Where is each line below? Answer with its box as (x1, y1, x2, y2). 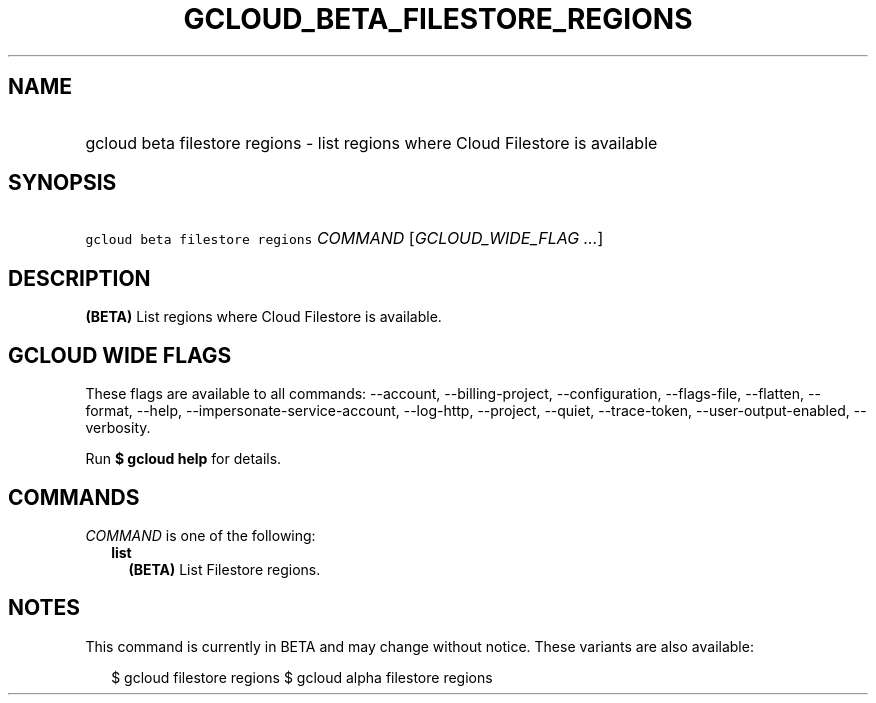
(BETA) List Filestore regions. (128, 560, 321, 578)
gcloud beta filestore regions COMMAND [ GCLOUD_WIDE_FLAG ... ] (85, 228, 604, 249)
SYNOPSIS (8, 170, 117, 196)
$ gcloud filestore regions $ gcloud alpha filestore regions (111, 668, 493, 686)
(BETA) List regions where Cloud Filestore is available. (85, 308, 442, 326)
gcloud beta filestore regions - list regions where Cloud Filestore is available (85, 132, 658, 153)
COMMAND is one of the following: (85, 526, 316, 544)
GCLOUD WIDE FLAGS (8, 342, 232, 368)
